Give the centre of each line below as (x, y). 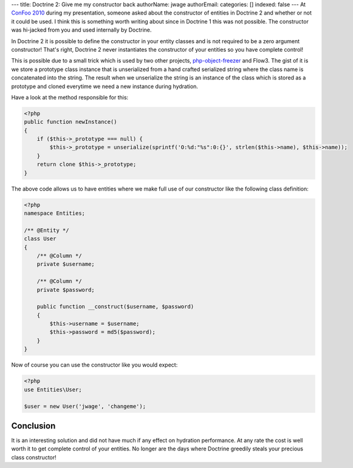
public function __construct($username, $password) (115, 307)
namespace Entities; (54, 213)
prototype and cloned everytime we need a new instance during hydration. (105, 86)
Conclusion (33, 426)
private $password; (66, 290)
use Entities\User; (53, 389)
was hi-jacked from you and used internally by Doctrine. (81, 30)
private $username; (66, 264)
